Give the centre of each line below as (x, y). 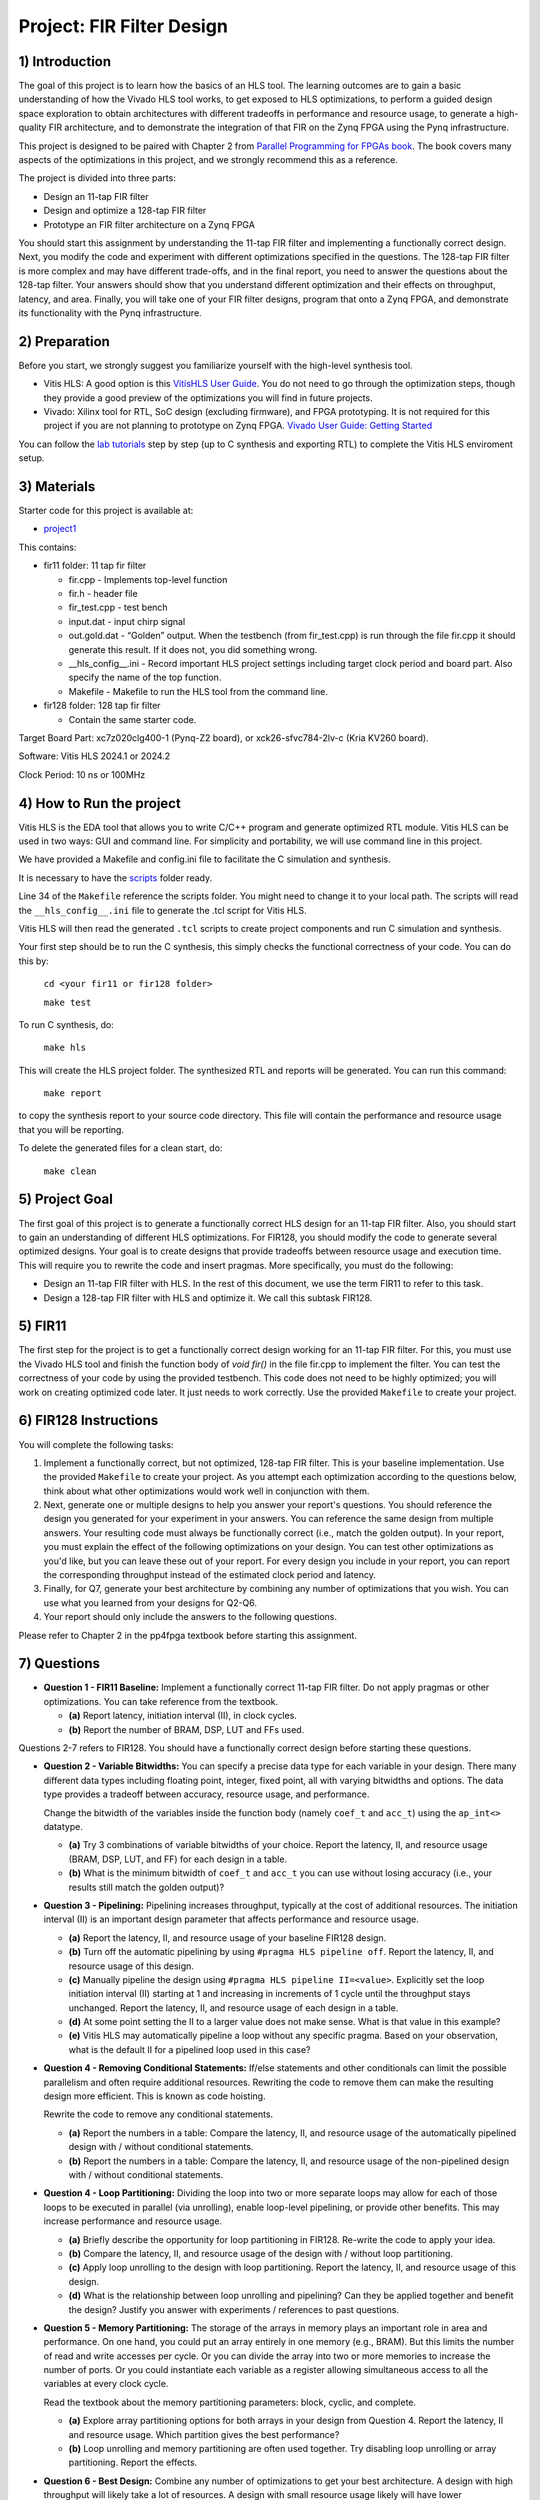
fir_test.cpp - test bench (118, 607)
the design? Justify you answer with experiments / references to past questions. (234, 2309)
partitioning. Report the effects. (133, 2462)
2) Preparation (64, 341)
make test (67, 1002)
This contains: (47, 547)
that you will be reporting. (71, 1129)
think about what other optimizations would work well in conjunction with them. (206, 1491)
